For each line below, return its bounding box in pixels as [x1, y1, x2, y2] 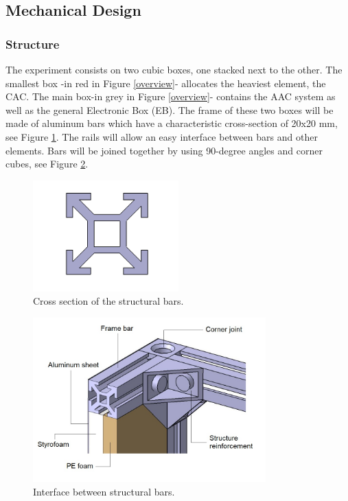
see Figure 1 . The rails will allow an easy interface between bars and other [5, 129, 318, 143]
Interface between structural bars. [33, 484, 175, 498]
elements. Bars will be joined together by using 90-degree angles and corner [5, 143, 323, 157]
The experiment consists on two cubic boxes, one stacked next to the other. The [5, 62, 343, 76]
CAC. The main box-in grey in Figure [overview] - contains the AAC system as [5, 89, 336, 104]
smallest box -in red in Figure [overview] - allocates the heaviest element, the [5, 75, 326, 90]
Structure [5, 35, 60, 52]
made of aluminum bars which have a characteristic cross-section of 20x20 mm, [5, 116, 338, 130]
